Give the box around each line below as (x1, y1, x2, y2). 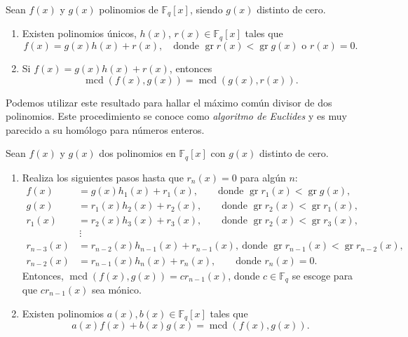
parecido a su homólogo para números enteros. (6, 122, 205, 137)
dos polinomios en (99, 146, 176, 160)
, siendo (189, 2, 223, 16)
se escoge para (292, 268, 353, 282)
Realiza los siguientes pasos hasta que (22, 170, 184, 184)
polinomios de (99, 2, 158, 16)
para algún (240, 170, 286, 184)
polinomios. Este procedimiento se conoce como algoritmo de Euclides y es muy (6, 109, 347, 123)
